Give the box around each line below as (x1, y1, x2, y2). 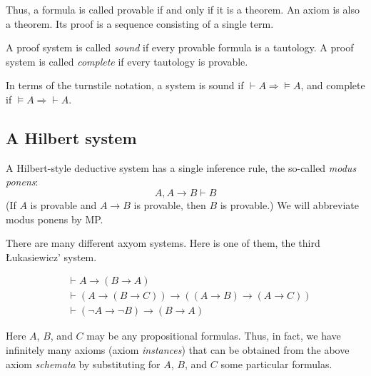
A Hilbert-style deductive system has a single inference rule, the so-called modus (6, 160, 357, 175)
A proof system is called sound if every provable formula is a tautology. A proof (6, 40, 354, 55)
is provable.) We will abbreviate (220, 197, 359, 212)
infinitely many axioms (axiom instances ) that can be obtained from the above (6, 342, 350, 357)
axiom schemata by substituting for (6, 356, 161, 371)
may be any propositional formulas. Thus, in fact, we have (86, 328, 341, 343)
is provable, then (133, 197, 206, 212)
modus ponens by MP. (6, 211, 103, 226)
